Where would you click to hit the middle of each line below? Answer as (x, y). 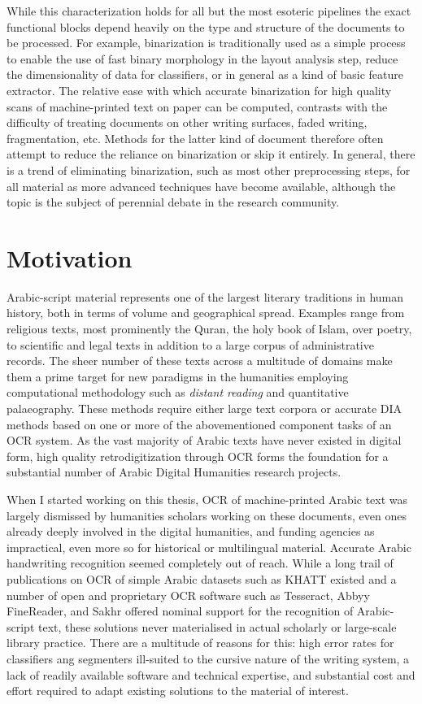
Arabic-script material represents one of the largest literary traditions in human (205, 296)
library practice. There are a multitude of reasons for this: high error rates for (200, 643)
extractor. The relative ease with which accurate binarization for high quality (199, 90)
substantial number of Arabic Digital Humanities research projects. (174, 472)
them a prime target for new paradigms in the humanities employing (178, 376)
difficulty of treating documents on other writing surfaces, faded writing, (187, 122)
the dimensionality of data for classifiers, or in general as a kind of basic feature (205, 74)
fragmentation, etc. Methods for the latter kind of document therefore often (195, 138)
